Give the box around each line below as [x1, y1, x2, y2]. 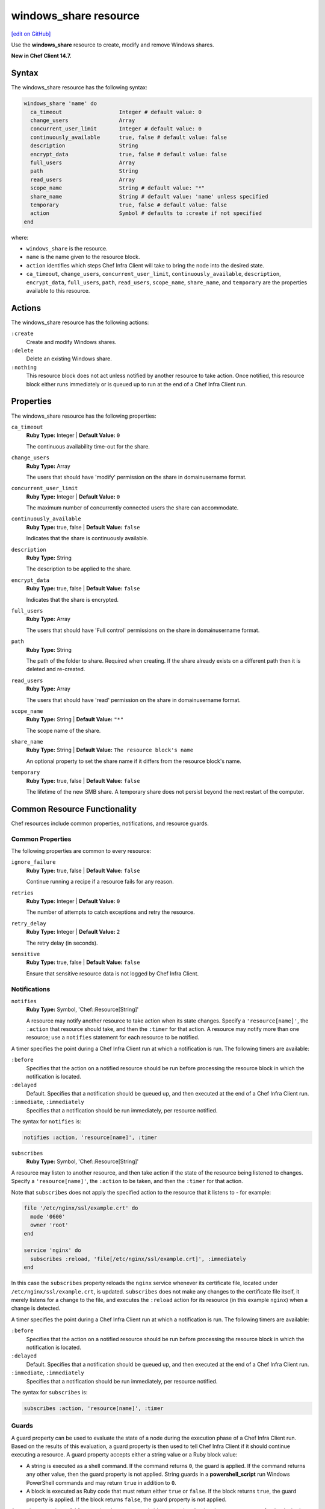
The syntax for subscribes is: [11, 1388, 88, 1396]
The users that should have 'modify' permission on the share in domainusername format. [26, 473, 247, 480]
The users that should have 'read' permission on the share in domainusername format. [26, 696, 241, 703]
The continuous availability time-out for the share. [26, 442, 150, 450]
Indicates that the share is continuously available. [26, 535, 149, 542]
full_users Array [30, 159, 135, 166]
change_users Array [30, 117, 135, 124]
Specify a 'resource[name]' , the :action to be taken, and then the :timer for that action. [11, 1178, 243, 1185]
